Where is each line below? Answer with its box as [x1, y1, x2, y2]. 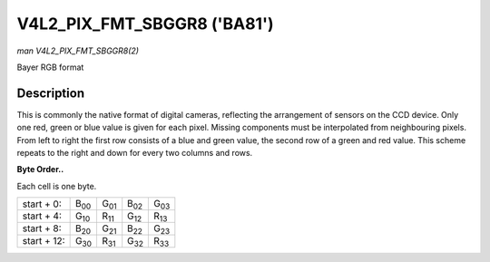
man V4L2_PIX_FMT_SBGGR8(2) [16, 45, 140, 56]
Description [16, 85, 85, 101]
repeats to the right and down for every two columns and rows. [16, 148, 253, 159]
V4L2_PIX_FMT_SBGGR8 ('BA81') [16, 14, 274, 34]
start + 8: [22, 222, 63, 235]
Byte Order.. [16, 164, 64, 175]
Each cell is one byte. [16, 180, 97, 191]
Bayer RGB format [16, 62, 84, 73]
